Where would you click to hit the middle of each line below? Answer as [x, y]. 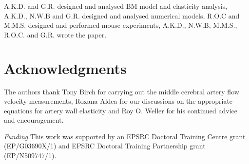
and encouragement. [34, 120]
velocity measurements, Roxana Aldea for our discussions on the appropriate [118, 101]
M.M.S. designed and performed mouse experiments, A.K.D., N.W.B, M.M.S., [121, 25]
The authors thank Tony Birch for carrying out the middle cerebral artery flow [122, 91]
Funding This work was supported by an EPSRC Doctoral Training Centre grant [125, 136]
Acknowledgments [65, 68]
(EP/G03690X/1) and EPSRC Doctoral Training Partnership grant [105, 146]
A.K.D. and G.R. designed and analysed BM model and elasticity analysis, [116, 6]
